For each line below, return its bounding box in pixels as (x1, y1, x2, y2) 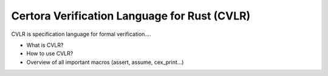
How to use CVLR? (26, 50, 73, 57)
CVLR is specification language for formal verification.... (11, 30, 151, 38)
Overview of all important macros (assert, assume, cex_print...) (26, 58, 184, 66)
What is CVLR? (26, 41, 64, 49)
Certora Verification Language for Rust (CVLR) (11, 9, 251, 22)
